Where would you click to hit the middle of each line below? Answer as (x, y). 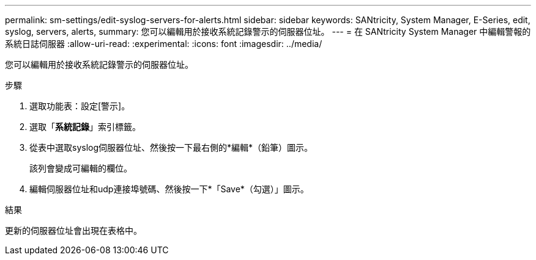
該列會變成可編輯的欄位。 (81, 168)
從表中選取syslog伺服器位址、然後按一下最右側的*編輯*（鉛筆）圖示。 (171, 147)
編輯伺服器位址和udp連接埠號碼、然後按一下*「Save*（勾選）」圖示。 (169, 189)
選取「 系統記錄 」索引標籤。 (85, 127)
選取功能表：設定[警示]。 (80, 106)
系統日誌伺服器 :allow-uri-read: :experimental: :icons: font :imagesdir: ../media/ (164, 44)
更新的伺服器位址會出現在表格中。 (73, 230)
